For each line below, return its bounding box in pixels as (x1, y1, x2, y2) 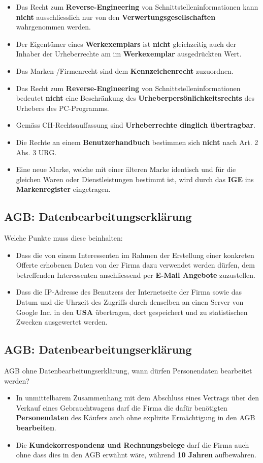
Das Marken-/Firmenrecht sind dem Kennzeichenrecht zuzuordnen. (16, 65, 234, 76)
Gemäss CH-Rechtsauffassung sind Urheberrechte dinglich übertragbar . (16, 120, 255, 130)
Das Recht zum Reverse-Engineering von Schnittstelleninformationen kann (16, 2, 258, 12)
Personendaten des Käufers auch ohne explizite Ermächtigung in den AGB (16, 412, 255, 423)
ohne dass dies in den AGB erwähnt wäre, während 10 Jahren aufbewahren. (16, 449, 256, 460)
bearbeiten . (16, 422, 56, 433)
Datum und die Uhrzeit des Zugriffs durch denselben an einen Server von (16, 297, 244, 307)
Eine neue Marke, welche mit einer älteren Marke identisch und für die (16, 164, 236, 175)
